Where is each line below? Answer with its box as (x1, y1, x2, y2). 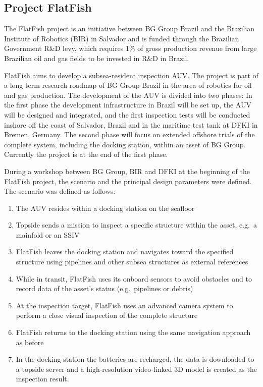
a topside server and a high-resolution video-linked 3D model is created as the (16, 363, 257, 374)
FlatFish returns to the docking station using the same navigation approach (16, 327, 251, 338)
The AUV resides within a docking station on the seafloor (16, 202, 195, 213)
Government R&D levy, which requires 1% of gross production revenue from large (4, 43, 257, 53)
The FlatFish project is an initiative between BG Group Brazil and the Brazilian (4, 23, 255, 34)
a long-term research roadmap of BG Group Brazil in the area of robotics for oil (4, 80, 252, 90)
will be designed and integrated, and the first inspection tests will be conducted (4, 109, 250, 120)
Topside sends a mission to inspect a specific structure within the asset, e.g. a (16, 219, 257, 230)
